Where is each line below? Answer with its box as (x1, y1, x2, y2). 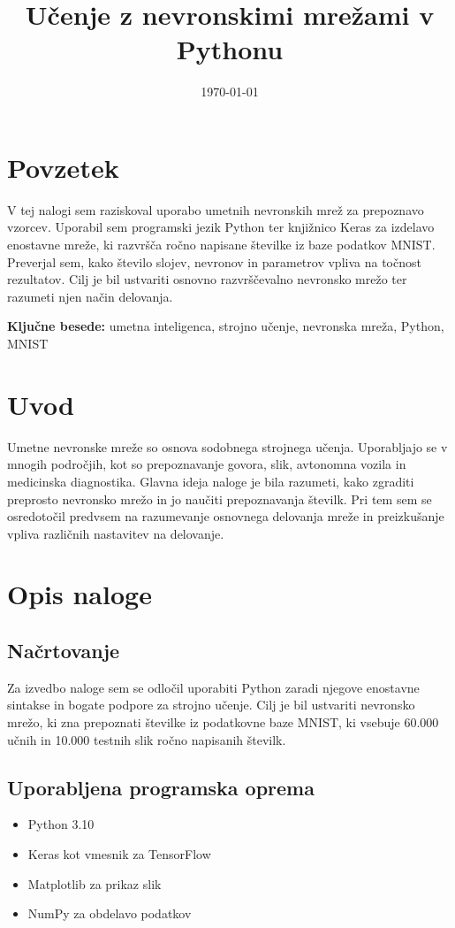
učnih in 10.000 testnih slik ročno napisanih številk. (7, 730, 286, 748)
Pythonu (176, 31, 284, 67)
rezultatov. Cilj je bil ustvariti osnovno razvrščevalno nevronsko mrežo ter (7, 270, 407, 288)
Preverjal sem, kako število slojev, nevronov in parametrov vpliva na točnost (7, 252, 421, 271)
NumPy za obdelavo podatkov (27, 904, 192, 923)
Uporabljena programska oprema (7, 773, 315, 801)
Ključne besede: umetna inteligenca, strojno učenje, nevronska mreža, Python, (7, 317, 444, 335)
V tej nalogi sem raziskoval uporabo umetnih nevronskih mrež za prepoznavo (7, 200, 424, 219)
